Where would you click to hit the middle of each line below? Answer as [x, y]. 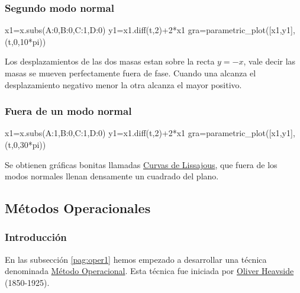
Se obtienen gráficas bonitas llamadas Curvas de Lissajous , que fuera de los [141, 164]
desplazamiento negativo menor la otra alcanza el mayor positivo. [123, 84]
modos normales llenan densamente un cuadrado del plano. [112, 176]
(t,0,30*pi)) [25, 144]
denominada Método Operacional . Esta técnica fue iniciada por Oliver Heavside [149, 271]
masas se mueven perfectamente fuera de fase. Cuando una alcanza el [130, 73]
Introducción [36, 237]
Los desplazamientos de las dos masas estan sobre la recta [110, 61]
